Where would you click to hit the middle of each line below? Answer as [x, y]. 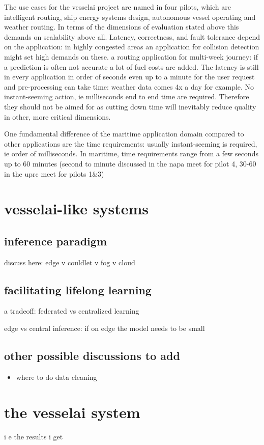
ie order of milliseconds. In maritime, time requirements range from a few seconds [131, 154]
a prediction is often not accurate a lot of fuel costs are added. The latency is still [131, 66]
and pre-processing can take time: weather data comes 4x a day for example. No [129, 86]
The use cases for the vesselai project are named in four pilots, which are [118, 7]
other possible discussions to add [92, 356]
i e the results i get [34, 436]
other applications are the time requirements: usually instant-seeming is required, [131, 143]
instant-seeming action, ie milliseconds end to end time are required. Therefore [127, 96]
